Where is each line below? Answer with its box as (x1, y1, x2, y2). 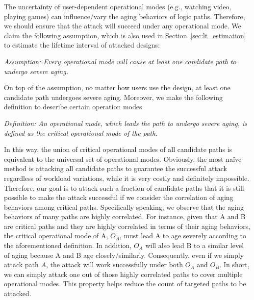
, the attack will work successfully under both (46, 259, 183, 270)
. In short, (219, 259, 250, 270)
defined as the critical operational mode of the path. (4, 127, 158, 138)
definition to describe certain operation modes (4, 101, 142, 112)
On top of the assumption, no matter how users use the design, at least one (4, 82, 230, 93)
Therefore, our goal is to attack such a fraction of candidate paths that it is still (4, 182, 244, 193)
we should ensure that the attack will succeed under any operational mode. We (4, 21, 241, 31)
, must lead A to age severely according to (119, 230, 246, 241)
